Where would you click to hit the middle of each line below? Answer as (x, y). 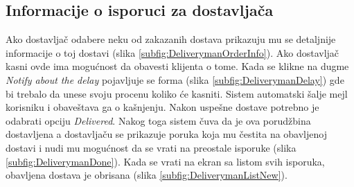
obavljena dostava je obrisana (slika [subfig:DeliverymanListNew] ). (147, 175)
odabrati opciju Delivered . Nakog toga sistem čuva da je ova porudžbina (158, 120)
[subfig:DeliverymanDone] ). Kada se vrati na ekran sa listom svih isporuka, (165, 161)
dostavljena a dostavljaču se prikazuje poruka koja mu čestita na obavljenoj (166, 134)
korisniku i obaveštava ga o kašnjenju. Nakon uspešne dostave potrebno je (162, 107)
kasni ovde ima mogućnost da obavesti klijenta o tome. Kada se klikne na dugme (177, 66)
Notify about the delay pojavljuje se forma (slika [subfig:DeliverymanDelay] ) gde (175, 79)
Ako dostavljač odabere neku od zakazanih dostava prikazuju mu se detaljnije (171, 39)
